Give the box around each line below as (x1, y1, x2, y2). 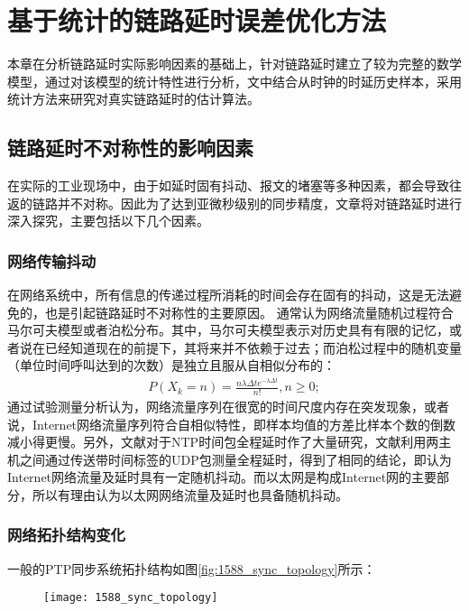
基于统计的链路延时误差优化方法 (7, 2, 387, 39)
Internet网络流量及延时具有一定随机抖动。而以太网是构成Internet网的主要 (7, 468, 437, 486)
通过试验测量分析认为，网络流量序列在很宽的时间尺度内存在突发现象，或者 (7, 397, 449, 415)
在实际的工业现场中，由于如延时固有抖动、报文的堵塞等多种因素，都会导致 (7, 176, 449, 195)
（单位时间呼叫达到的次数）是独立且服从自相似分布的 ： (7, 356, 336, 375)
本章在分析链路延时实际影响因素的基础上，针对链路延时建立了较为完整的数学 (7, 54, 462, 73)
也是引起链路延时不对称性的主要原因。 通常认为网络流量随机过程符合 (44, 302, 454, 321)
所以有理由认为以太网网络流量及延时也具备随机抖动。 (32, 485, 348, 504)
